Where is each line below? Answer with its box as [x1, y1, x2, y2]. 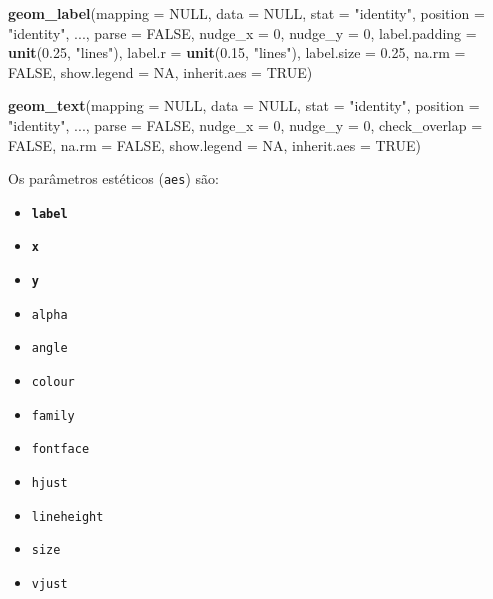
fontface [31, 442, 90, 457]
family [31, 408, 75, 423]
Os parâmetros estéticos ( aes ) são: [8, 168, 219, 189]
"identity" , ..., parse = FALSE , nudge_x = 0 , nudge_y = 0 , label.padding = [8, 22, 477, 43]
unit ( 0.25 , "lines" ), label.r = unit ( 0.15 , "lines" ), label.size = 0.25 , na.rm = [8, 42, 466, 63]
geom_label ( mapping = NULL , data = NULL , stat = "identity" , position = [8, 3, 485, 23]
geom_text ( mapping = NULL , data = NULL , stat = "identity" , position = [8, 95, 480, 116]
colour [31, 375, 75, 390]
